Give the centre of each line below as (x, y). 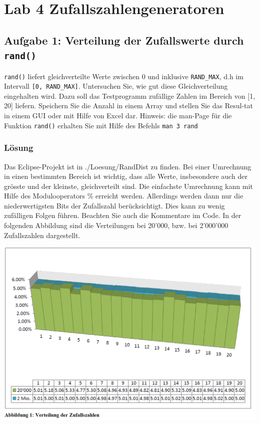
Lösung (19, 148)
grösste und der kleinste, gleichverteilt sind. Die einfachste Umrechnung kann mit (128, 186)
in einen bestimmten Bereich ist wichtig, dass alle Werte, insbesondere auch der (126, 176)
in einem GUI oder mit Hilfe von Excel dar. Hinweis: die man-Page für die (118, 116)
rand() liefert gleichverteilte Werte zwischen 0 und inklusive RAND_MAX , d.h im (124, 76)
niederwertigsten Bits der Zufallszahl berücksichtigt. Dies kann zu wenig (114, 205)
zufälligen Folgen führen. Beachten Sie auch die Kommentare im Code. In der (123, 215)
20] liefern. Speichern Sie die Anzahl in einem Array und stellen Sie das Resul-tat (128, 105)
